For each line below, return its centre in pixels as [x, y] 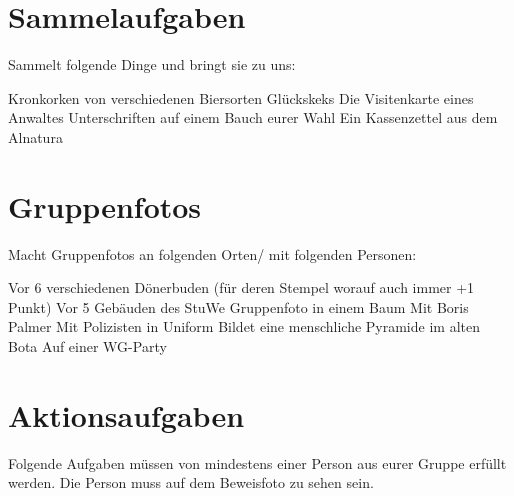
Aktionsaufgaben [126, 414]
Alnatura [35, 136]
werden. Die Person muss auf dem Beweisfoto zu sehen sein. [191, 482]
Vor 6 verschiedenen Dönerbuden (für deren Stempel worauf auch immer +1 [241, 287]
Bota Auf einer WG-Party [87, 346]
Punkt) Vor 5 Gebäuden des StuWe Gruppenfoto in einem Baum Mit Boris [238, 306]
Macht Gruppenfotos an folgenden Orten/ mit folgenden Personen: [212, 253]
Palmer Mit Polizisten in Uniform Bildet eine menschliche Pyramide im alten [244, 326]
